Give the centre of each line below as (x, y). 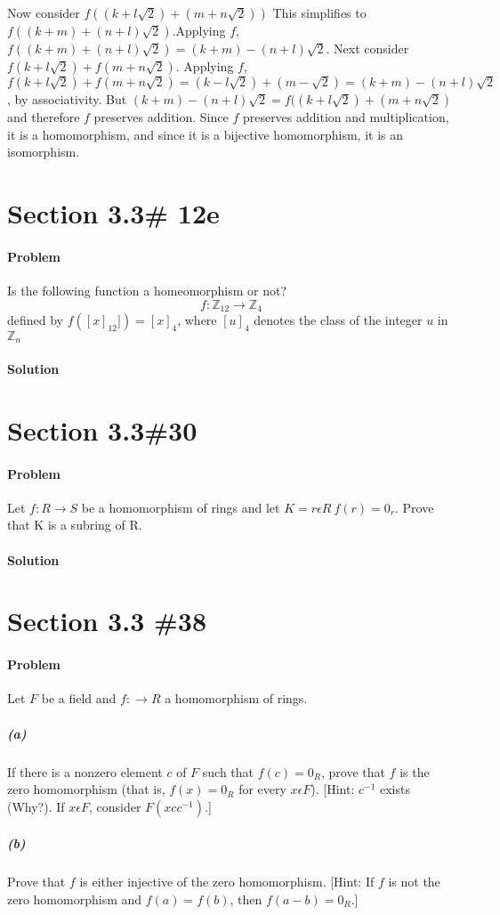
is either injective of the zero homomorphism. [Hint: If (227, 882)
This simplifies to (319, 12)
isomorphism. (44, 152)
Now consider (44, 12)
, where (197, 320)
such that (228, 771)
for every (262, 789)
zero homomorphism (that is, (86, 789)
